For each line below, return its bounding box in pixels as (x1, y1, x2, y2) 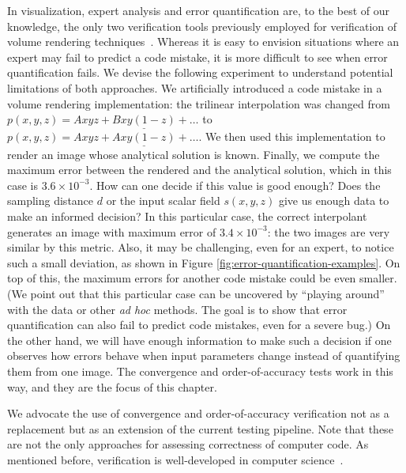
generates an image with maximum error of (7, 223, 216, 240)
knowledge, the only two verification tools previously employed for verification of (7, 17, 397, 34)
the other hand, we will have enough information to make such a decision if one (7, 331, 392, 348)
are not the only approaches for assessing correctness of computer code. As (7, 436, 369, 452)
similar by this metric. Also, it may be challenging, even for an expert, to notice (7, 239, 394, 255)
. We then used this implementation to (198, 128, 385, 145)
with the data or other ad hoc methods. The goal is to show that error (7, 301, 348, 317)
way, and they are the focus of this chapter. (7, 378, 217, 395)
